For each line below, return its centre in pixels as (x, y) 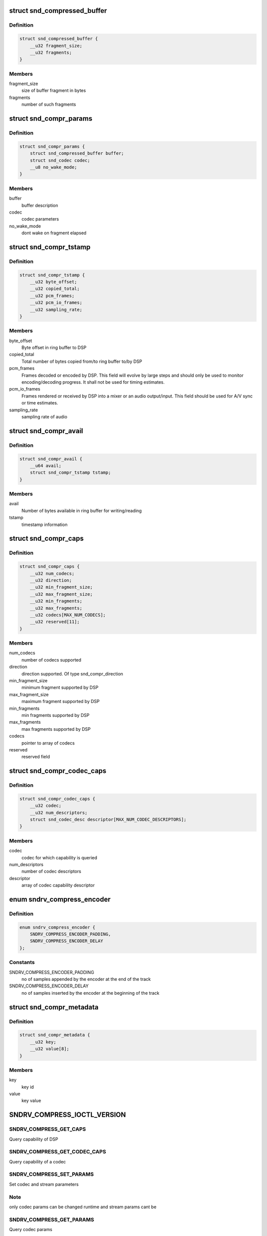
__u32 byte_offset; (54, 282)
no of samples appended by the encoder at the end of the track (86, 979)
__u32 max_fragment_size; (61, 594)
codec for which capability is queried (59, 857)
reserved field (36, 757)
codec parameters (40, 219)
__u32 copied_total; (55, 289)
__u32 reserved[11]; (55, 622)
